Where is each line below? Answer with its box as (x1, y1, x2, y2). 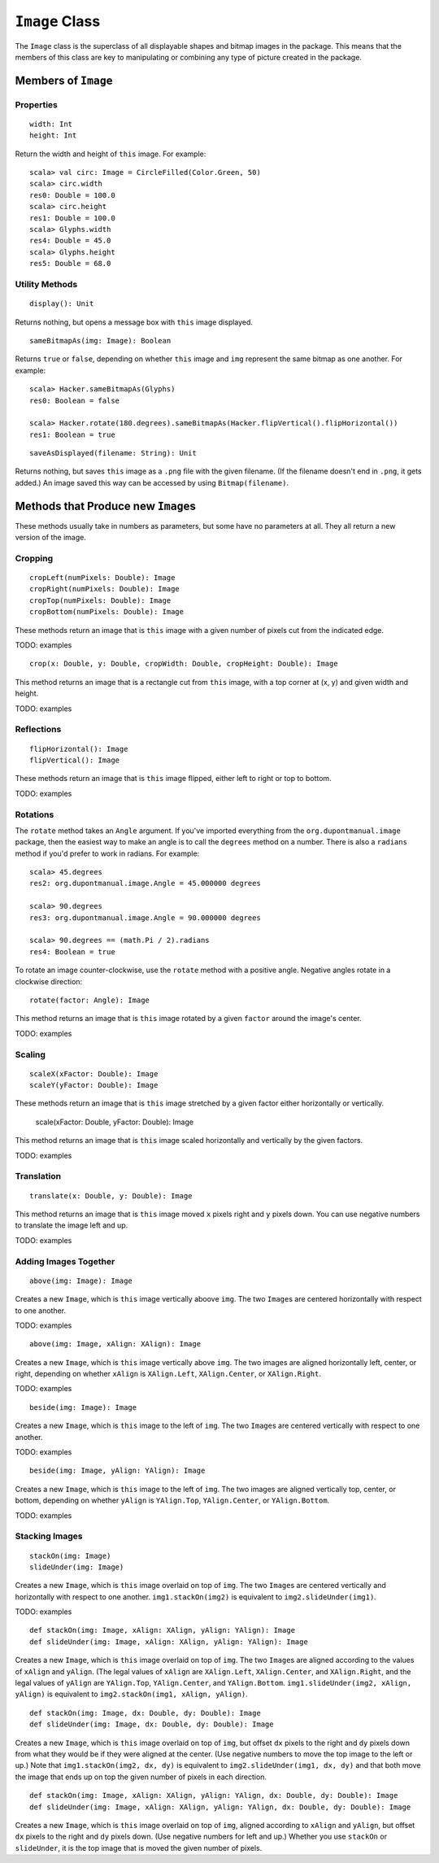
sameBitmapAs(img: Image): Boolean (29, 336, 172, 345)
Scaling (15, 1049, 46, 1060)
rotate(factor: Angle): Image (29, 995, 150, 1005)
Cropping (15, 552, 53, 564)
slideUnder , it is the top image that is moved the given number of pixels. (15, 1843, 263, 1852)
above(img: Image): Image (29, 1276, 133, 1285)
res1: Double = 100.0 (29, 213, 115, 223)
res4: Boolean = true (29, 947, 115, 956)
